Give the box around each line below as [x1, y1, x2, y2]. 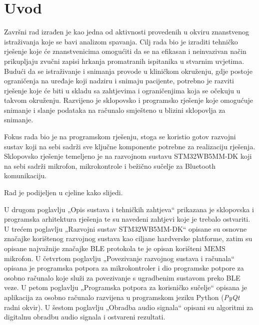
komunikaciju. [4, 170, 47, 181]
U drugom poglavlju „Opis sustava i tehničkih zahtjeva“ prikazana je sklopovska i [4, 204, 254, 214]
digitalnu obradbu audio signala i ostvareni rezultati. [4, 312, 165, 322]
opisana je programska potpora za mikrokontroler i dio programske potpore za [4, 263, 244, 273]
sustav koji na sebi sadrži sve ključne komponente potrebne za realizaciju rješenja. [4, 141, 255, 151]
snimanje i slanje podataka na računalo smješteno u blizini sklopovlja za [4, 104, 225, 115]
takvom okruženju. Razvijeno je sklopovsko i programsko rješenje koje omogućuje [4, 95, 253, 105]
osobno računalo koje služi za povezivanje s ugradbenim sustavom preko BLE [4, 272, 240, 283]
